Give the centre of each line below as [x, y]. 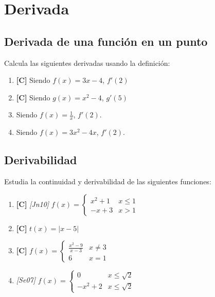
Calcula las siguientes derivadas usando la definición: [87, 63]
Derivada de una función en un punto [106, 41]
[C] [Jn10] [33, 204]
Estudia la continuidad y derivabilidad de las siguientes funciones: [108, 181]
